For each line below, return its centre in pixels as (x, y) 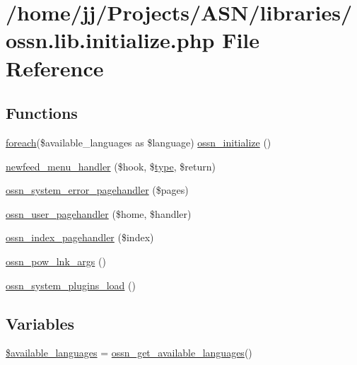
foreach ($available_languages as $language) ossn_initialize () (139, 142)
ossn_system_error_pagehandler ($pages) (97, 190)
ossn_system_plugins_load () (71, 285)
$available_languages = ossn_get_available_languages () (129, 353)
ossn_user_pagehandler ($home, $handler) (99, 213)
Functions (42, 113)
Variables (40, 323)
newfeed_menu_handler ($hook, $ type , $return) (111, 166)
